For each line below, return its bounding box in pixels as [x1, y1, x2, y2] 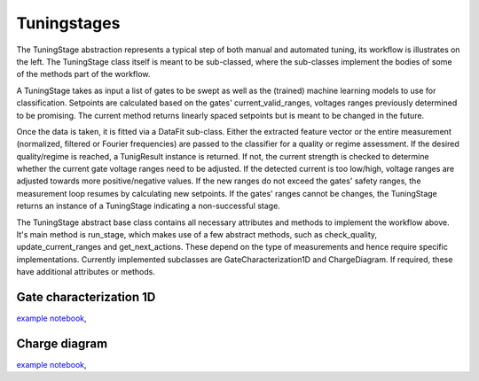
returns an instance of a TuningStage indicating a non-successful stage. [16, 200, 281, 212]
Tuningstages [16, 13, 121, 33]
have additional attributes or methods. [16, 267, 155, 277]
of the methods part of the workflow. [16, 69, 151, 80]
